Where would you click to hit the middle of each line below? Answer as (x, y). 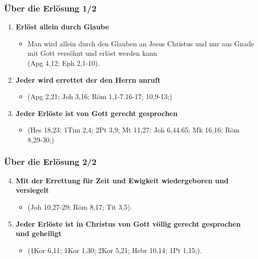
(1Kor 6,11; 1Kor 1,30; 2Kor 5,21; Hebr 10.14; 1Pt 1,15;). (115, 250)
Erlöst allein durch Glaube (62, 27)
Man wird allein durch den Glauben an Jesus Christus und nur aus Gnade (141, 43)
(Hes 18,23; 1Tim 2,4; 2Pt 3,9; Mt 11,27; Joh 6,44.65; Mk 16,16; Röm (133, 130)
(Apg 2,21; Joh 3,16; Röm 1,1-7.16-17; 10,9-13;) (100, 96)
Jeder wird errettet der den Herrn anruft (88, 79)
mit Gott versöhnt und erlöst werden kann (92, 53)
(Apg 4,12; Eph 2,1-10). (64, 63)
